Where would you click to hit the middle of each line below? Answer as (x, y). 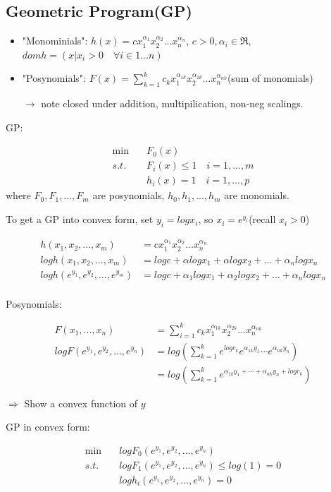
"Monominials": (55, 41)
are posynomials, (129, 195)
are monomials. (257, 195)
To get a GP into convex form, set (80, 219)
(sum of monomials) (270, 78)
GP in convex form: (48, 427)
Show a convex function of (81, 403)
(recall (262, 219)
